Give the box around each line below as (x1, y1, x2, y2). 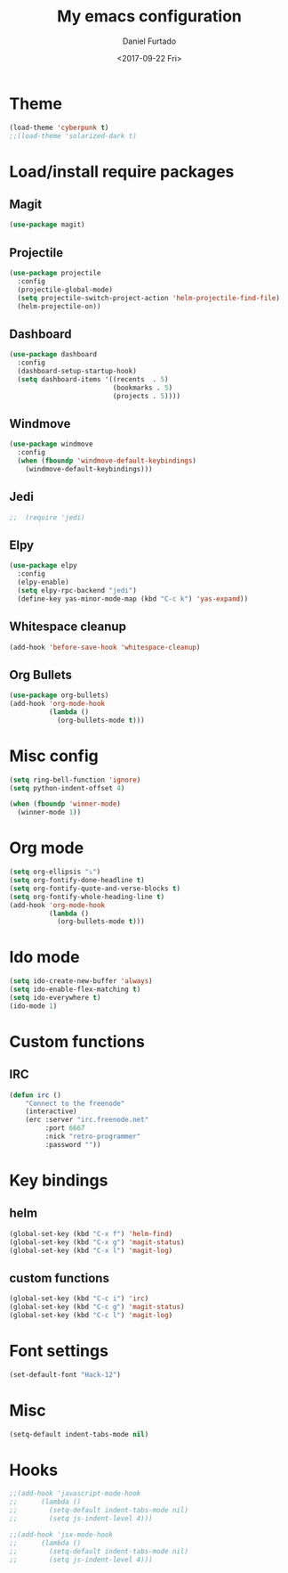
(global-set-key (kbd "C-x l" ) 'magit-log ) (9, 1246, 173, 1255)
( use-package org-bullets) (9, 691, 109, 700)
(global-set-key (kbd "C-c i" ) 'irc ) (9, 1294, 149, 1303)
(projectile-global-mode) (17, 285, 114, 294)
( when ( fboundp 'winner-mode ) (9, 799, 122, 808)
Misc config (9, 746, 100, 766)
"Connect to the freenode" (25, 1099, 125, 1108)
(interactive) (25, 1107, 77, 1116)
